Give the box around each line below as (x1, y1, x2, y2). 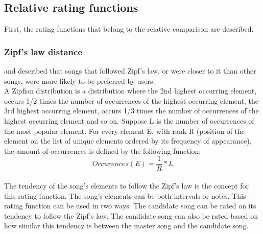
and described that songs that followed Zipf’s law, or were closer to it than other (4, 65, 256, 76)
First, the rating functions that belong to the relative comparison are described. (4, 24, 254, 34)
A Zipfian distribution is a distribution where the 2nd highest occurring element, (4, 85, 257, 96)
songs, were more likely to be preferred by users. (4, 75, 155, 86)
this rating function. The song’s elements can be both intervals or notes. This (4, 190, 246, 201)
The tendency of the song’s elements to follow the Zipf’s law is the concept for (4, 180, 249, 191)
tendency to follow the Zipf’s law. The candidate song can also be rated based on (4, 210, 258, 221)
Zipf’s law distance (4, 45, 83, 58)
